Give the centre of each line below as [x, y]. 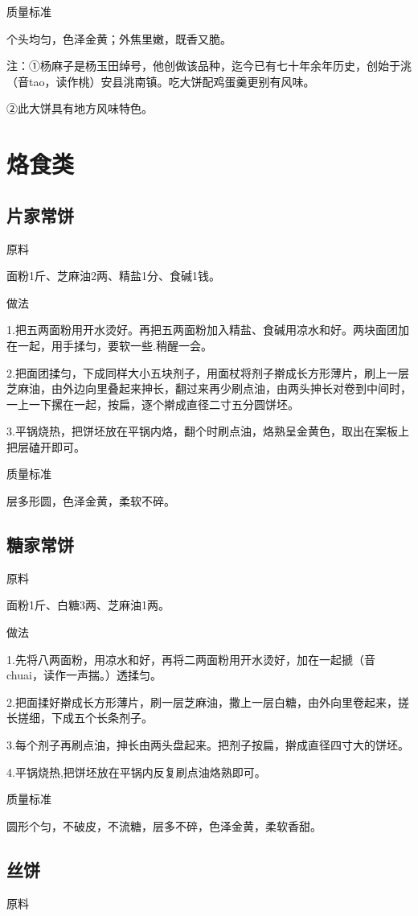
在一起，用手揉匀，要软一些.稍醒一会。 [109, 345]
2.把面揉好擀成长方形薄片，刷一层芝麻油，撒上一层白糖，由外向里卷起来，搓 [208, 701]
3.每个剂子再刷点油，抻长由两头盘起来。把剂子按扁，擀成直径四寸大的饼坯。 [208, 745]
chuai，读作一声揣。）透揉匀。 [84, 675]
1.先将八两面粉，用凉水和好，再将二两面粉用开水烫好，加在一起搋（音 [191, 659]
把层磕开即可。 [46, 446]
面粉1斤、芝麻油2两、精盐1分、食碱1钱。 [113, 276]
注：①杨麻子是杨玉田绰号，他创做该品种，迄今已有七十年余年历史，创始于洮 [209, 66]
